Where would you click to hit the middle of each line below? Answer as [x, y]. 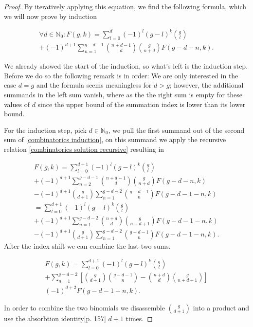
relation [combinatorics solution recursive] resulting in [84, 149]
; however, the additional [207, 85]
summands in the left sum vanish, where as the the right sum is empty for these [123, 95]
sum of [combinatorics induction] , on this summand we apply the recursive [115, 139]
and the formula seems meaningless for [94, 85]
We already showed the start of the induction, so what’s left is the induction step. [126, 66]
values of [17, 104]
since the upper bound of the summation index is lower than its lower [142, 104]
